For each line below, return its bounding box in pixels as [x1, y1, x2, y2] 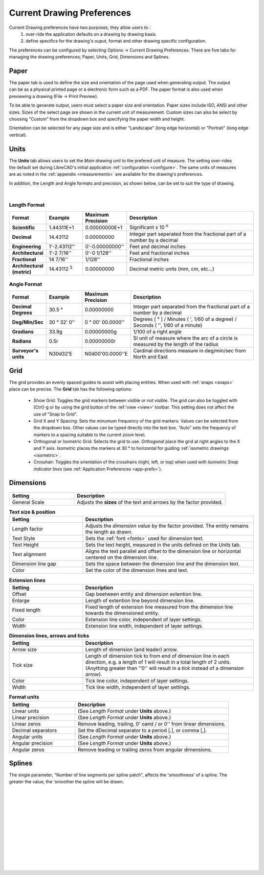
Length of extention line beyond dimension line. [85, 597, 195, 604]
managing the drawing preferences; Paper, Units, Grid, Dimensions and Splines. [9, 54, 170, 60]
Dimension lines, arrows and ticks [9, 632, 89, 639]
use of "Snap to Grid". [33, 411, 78, 417]
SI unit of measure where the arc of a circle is [133, 335, 238, 341]
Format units [9, 694, 39, 701]
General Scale [12, 499, 44, 506]
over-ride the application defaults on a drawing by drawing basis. [25, 31, 157, 37]
